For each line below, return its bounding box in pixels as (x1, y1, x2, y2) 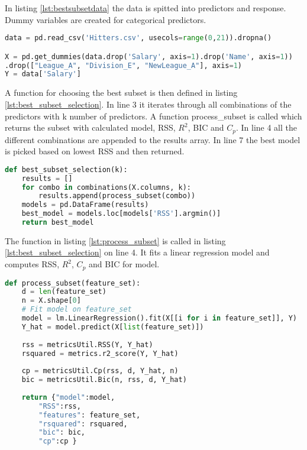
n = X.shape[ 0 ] (21, 296, 81, 305)
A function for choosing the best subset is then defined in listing (5, 86, 238, 99)
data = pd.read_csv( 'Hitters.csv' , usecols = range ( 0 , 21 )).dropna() (5, 34, 272, 43)
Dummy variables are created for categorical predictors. (5, 13, 206, 25)
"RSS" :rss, (38, 402, 81, 410)
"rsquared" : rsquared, (38, 419, 128, 428)
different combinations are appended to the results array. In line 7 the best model (5, 133, 300, 145)
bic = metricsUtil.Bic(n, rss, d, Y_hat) (21, 375, 187, 384)
